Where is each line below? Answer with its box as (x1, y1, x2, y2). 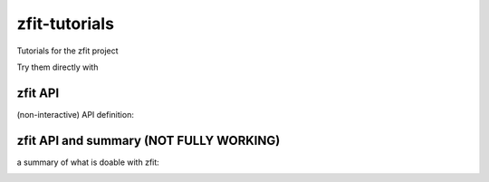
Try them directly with (16, 62, 99, 72)
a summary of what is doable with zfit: (16, 157, 160, 168)
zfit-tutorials (16, 14, 115, 34)
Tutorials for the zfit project (16, 45, 119, 56)
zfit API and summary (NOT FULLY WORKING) (16, 132, 281, 148)
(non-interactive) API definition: (16, 109, 135, 120)
